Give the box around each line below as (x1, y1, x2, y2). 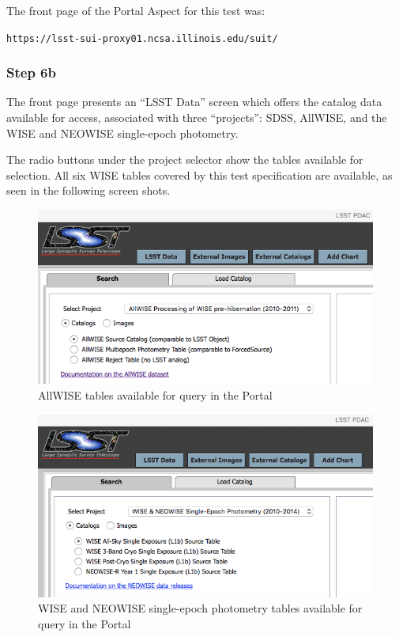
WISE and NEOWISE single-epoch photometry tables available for (38, 600, 363, 616)
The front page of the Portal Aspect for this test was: (6, 2, 265, 18)
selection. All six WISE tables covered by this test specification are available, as (6, 166, 393, 183)
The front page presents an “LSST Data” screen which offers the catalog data (6, 93, 382, 110)
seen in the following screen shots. (6, 182, 171, 199)
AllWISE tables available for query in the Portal (38, 386, 273, 403)
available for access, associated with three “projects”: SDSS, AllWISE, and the (6, 109, 387, 126)
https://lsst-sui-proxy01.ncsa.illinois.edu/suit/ (6, 32, 278, 44)
